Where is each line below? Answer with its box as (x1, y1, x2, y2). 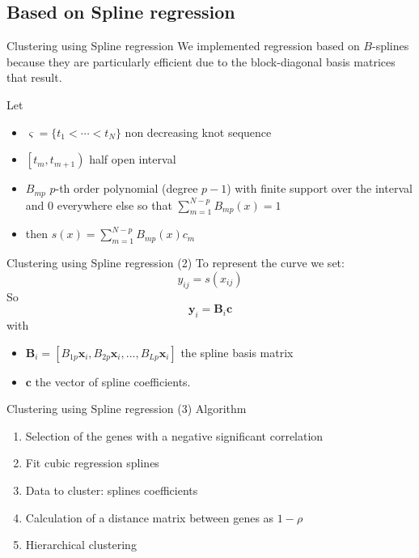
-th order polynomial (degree (55, 180, 198, 197)
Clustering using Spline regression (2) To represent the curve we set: (6, 254, 345, 271)
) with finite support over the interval (226, 180, 413, 197)
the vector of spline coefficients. (35, 373, 191, 390)
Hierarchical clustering (25, 536, 137, 553)
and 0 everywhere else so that (25, 196, 172, 213)
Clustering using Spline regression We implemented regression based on (6, 37, 360, 54)
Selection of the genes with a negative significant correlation (25, 427, 324, 444)
